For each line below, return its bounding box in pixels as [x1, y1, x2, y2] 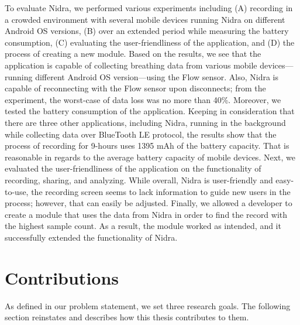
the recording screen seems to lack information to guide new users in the [31, 185, 291, 197]
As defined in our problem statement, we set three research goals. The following [5, 299, 291, 312]
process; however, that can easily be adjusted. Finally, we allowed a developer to [5, 197, 292, 209]
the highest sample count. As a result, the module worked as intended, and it [5, 220, 281, 232]
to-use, [5, 185, 29, 197]
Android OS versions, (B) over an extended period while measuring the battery [5, 25, 289, 37]
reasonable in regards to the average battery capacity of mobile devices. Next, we [5, 150, 295, 163]
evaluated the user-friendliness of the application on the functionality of [5, 162, 261, 175]
